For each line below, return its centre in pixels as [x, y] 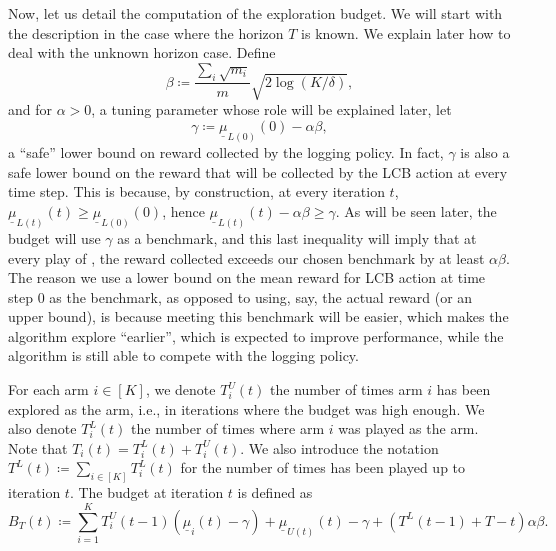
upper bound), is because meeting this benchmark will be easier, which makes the [258, 316]
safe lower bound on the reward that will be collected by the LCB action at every [258, 171]
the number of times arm [346, 389]
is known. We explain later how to [406, 32]
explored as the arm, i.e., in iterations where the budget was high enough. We [246, 408]
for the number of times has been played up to [323, 467]
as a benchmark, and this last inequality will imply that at [297, 237]
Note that [38, 447]
